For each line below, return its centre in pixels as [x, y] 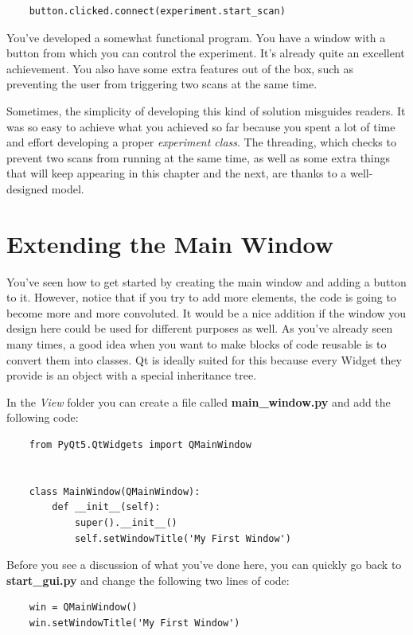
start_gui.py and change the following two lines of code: [148, 580]
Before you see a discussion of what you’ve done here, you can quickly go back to [204, 565]
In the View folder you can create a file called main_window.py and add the [199, 401]
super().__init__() [126, 522]
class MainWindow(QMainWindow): [115, 491]
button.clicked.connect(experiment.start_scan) [157, 11]
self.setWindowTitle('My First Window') [183, 538]
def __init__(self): [106, 507]
